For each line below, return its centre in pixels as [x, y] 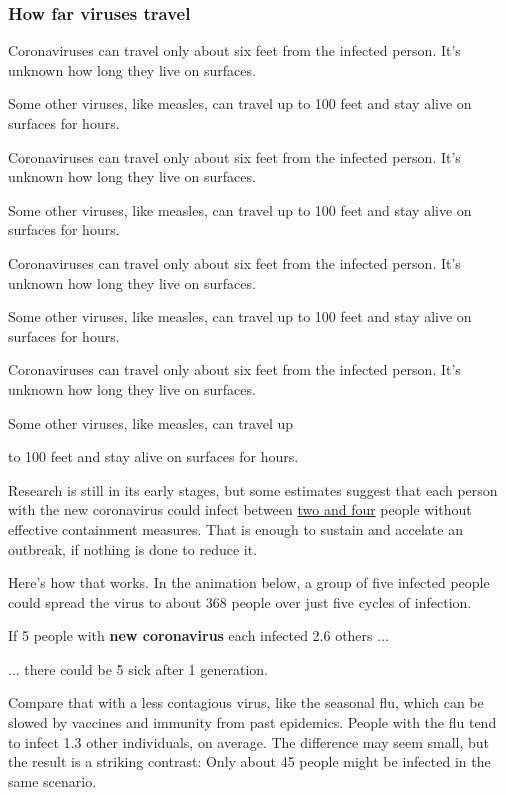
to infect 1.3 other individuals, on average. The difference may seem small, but [248, 741]
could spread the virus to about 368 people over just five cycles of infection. [240, 601]
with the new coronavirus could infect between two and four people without [240, 509]
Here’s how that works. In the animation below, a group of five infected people [249, 582]
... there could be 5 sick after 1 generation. [138, 668]
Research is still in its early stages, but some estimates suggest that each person [253, 489]
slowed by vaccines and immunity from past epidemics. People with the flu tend [252, 722]
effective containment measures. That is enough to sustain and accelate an [235, 528]
